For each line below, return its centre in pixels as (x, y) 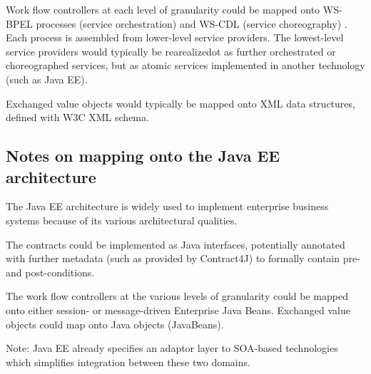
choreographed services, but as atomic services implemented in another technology (185, 65)
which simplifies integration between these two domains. (128, 362)
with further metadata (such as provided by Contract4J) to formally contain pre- (183, 258)
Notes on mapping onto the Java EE (143, 156)
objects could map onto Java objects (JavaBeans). (115, 324)
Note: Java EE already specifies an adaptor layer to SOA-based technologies (172, 348)
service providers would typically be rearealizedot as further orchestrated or (171, 51)
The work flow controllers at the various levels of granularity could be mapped (177, 296)
